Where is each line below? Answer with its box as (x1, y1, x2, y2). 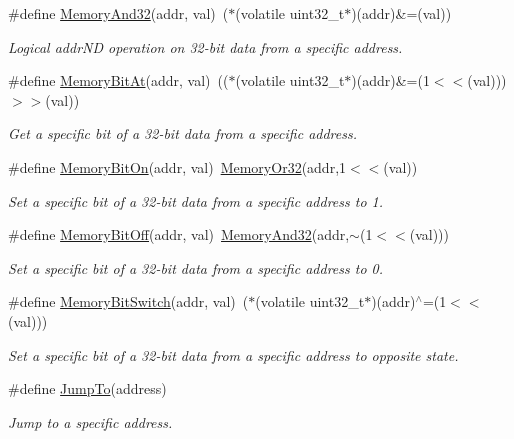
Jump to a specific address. (8, 411, 173, 432)
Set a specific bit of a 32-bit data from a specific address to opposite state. (8, 344, 459, 365)
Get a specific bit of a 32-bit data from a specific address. (8, 123, 357, 144)
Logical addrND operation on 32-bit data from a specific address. (8, 36, 403, 57)
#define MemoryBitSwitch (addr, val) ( (8, 291, 249, 312)
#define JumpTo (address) (8, 378, 167, 399)
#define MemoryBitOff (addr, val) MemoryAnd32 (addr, (8, 224, 350, 245)
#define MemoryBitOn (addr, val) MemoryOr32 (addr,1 (8, 156, 347, 177)
